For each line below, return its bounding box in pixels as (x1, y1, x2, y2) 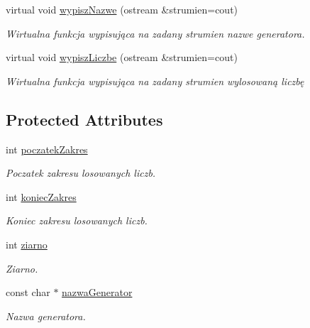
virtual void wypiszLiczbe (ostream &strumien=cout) (6, 50, 238, 65)
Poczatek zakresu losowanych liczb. (6, 165, 156, 180)
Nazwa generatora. (6, 308, 86, 323)
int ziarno (6, 236, 48, 251)
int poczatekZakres (6, 141, 88, 156)
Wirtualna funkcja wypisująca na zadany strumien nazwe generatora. (6, 26, 305, 40)
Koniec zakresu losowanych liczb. (6, 213, 148, 228)
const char (6, 285, 50, 300)
